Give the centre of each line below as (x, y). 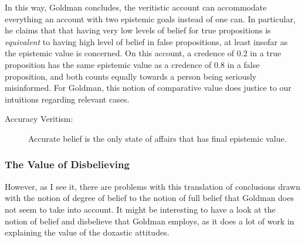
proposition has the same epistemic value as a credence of (108, 64)
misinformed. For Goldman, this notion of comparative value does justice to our (148, 88)
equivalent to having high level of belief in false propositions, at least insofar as (146, 41)
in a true (266, 53)
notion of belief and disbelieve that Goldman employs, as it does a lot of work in (150, 221)
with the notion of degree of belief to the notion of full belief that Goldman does (149, 198)
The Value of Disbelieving (67, 164)
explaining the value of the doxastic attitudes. (87, 232)
